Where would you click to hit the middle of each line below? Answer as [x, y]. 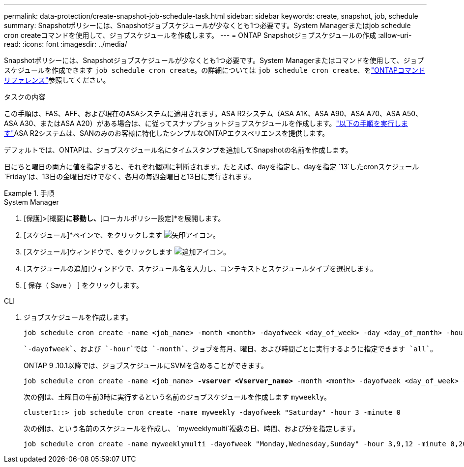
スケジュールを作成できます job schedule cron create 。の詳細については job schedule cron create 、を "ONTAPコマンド [215, 70]
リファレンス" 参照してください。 [57, 80]
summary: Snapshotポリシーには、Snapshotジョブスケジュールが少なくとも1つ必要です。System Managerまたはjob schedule [207, 25]
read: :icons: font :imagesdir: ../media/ [66, 44]
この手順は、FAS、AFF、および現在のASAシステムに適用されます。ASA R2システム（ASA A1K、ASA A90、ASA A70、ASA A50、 [213, 113]
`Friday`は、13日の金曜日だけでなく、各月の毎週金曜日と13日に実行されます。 [130, 176]
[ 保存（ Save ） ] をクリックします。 [83, 285]
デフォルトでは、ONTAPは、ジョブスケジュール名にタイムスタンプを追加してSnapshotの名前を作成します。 [178, 150]
